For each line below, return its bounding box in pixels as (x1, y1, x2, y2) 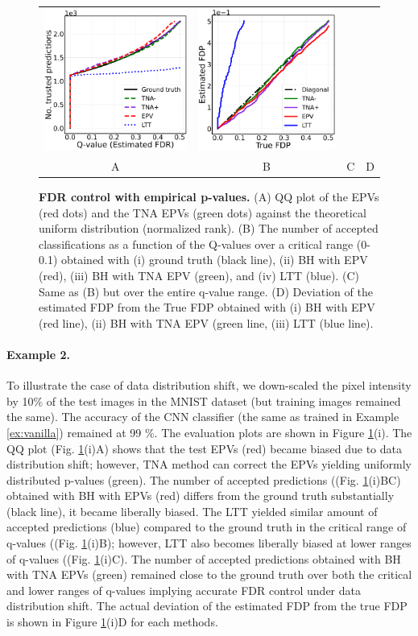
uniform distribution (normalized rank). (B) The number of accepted (39, 220, 379, 237)
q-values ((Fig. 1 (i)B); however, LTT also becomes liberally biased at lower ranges (6, 535, 412, 551)
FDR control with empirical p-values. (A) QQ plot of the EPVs (39, 188, 379, 204)
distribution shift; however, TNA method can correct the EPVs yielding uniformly (6, 456, 412, 473)
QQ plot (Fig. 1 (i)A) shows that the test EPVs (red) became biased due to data (6, 440, 402, 456)
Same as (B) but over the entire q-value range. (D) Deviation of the (39, 283, 373, 299)
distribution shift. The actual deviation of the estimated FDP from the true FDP (6, 597, 408, 614)
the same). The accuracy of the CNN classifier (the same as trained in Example (6, 408, 399, 425)
